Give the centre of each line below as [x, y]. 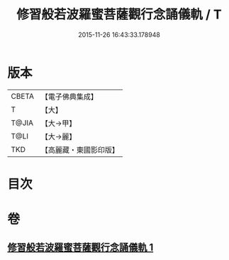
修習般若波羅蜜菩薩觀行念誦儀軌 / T [119, 15]
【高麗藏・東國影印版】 [80, 150]
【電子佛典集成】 [69, 97]
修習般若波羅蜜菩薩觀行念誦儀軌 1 [80, 248]
